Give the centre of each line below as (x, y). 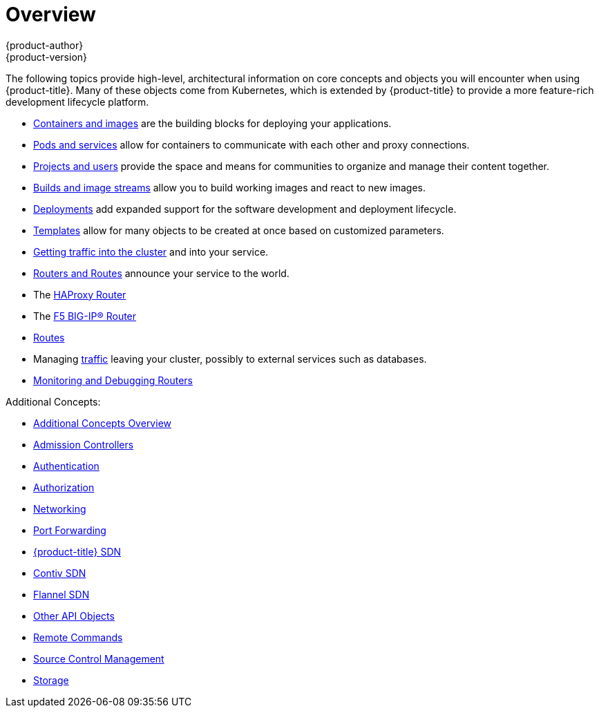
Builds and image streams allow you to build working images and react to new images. (229, 187)
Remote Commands (78, 637)
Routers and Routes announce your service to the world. (161, 273)
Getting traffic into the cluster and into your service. (151, 251)
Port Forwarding (70, 530)
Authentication (66, 466)
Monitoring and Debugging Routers (113, 380)
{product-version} (47, 57)
